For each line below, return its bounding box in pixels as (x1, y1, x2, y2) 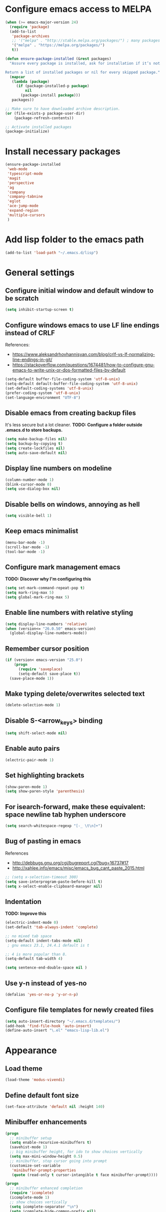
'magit (7, 175, 21, 181)
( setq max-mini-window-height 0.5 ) (9, 1154, 83, 1159)
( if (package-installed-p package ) (16, 84, 90, 88)
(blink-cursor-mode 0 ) (5, 482, 52, 487)
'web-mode (7, 167, 28, 172)
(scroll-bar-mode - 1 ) (5, 545, 50, 550)
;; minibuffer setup (9, 1135, 52, 1140)
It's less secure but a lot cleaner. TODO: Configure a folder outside (5, 422, 142, 428)
